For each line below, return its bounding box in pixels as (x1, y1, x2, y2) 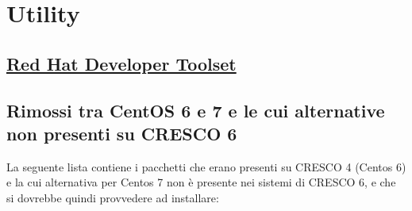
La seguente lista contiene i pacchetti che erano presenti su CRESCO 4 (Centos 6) (6, 158, 406, 175)
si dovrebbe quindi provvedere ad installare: (6, 189, 219, 205)
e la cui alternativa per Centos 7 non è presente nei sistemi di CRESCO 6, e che (6, 174, 396, 190)
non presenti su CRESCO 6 (6, 121, 237, 145)
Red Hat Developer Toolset (6, 51, 237, 75)
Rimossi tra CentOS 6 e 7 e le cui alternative (6, 98, 385, 122)
